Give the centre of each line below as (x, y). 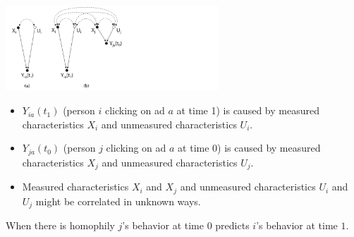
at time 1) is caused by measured (248, 110)
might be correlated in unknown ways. (118, 201)
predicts (232, 225)
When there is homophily (60, 225)
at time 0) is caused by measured (249, 148)
